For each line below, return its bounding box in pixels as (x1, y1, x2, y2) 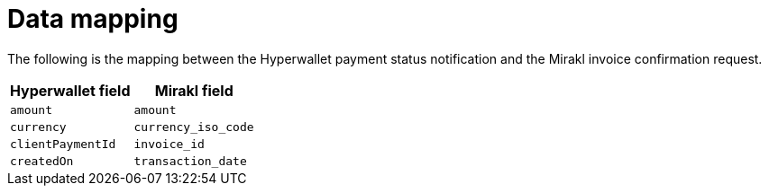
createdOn (10, 154, 74, 168)
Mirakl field (154, 81, 233, 100)
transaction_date (133, 154, 247, 168)
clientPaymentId (10, 136, 116, 151)
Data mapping (7, 4, 179, 34)
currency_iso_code (133, 119, 254, 134)
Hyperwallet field (10, 81, 131, 100)
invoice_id (133, 136, 205, 151)
